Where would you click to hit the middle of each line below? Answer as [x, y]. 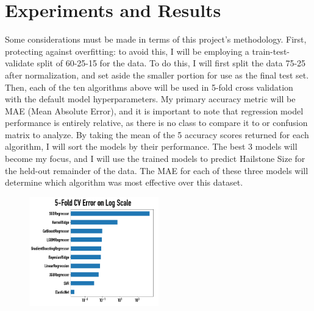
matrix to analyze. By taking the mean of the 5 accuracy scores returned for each [157, 134]
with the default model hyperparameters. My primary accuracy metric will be [150, 99]
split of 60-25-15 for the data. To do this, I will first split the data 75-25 [171, 63]
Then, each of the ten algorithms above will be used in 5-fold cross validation [149, 87]
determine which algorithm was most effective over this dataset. [124, 182]
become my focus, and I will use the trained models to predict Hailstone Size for [155, 159]
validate [20, 63]
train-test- [271, 51]
